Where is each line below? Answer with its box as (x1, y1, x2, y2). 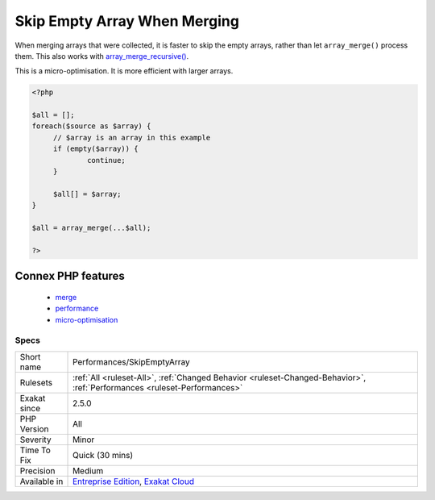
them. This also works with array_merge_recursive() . (14, 51, 189, 60)
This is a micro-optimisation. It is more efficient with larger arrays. (14, 66, 234, 76)
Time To (19, 444, 52, 456)
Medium (72, 465, 104, 476)
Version (19, 423, 49, 435)
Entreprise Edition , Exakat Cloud (72, 476, 195, 487)
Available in (19, 476, 64, 487)
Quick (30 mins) (72, 449, 134, 460)
